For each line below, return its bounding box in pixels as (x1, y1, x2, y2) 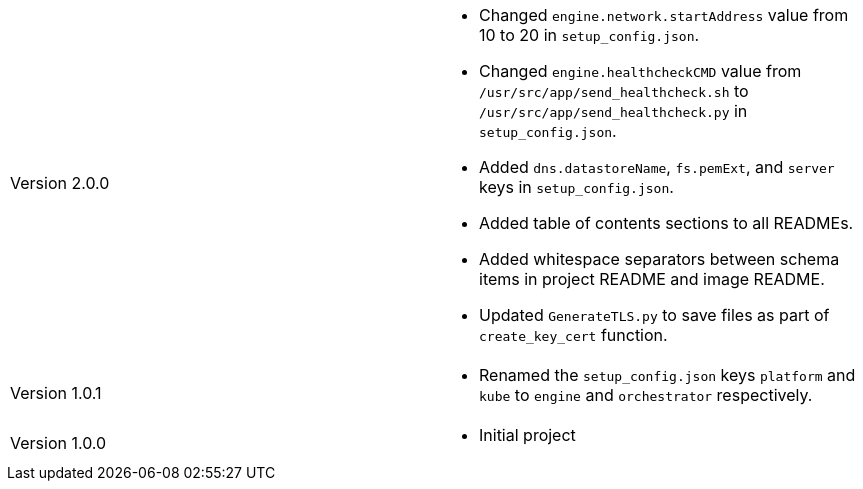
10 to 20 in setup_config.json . (479, 25, 700, 45)
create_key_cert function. (479, 325, 668, 345)
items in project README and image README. (479, 269, 825, 289)
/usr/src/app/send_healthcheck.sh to (479, 81, 749, 101)
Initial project (479, 425, 576, 445)
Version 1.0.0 (10, 433, 107, 453)
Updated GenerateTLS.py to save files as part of (479, 305, 830, 325)
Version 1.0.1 (10, 383, 102, 403)
